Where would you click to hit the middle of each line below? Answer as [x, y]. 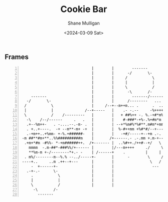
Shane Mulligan [84, 23]
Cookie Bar [84, 9]
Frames [17, 57]
